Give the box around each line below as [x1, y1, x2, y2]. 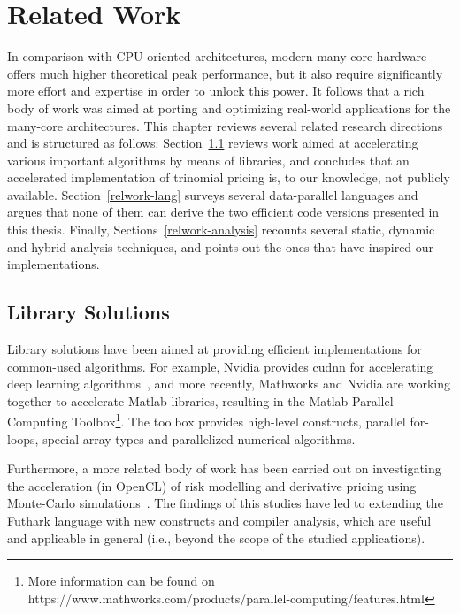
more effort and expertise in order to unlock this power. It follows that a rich [7, 81, 425, 100]
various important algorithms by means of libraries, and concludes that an [7, 150, 410, 169]
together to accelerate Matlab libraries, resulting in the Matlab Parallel [7, 391, 394, 410]
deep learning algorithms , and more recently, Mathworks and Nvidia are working [7, 374, 450, 393]
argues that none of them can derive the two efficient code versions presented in [7, 203, 440, 221]
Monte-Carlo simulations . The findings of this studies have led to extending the [7, 494, 443, 512]
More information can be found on [27, 572, 215, 590]
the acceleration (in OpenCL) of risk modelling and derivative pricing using [7, 476, 417, 495]
